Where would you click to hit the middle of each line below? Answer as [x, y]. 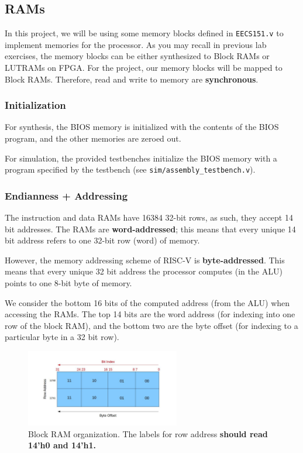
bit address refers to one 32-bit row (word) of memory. [102, 240]
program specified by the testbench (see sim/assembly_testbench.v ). [130, 169]
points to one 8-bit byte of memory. [68, 283]
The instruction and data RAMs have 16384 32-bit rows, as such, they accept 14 [149, 217]
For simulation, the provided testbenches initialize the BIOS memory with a [141, 158]
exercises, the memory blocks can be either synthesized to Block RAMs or [137, 56]
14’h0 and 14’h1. [62, 445]
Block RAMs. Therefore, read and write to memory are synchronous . [132, 79]
